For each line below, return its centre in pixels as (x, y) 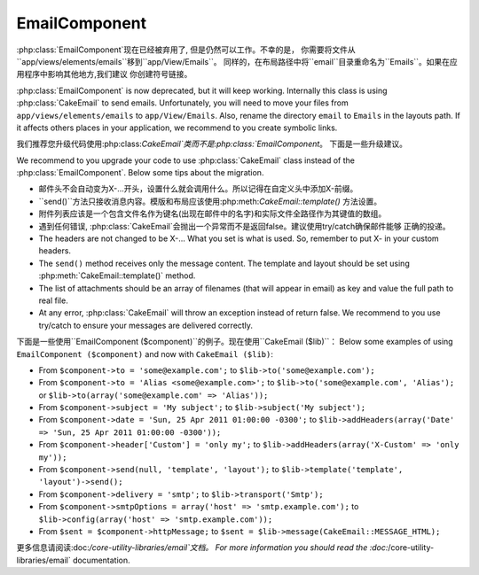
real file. (53, 300)
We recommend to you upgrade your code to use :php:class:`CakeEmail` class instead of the (185, 160)
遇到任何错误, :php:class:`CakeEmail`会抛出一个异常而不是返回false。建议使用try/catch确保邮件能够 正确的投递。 (245, 226)
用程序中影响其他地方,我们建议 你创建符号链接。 (104, 74)
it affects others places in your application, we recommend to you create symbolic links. (177, 128)
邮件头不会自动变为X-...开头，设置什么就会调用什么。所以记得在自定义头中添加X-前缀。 (198, 189)
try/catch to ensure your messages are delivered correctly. (145, 325)
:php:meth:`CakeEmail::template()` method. (117, 276)
